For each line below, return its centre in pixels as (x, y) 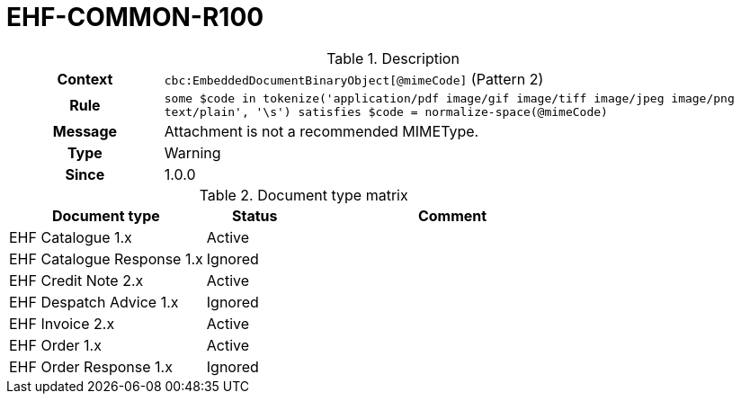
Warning (192, 152)
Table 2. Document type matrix (304, 195)
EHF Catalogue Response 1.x (106, 258)
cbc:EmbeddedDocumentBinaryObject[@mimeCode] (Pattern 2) (354, 79)
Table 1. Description (393, 58)
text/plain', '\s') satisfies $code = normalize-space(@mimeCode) (386, 111)
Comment (452, 215)
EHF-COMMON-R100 (135, 17)
